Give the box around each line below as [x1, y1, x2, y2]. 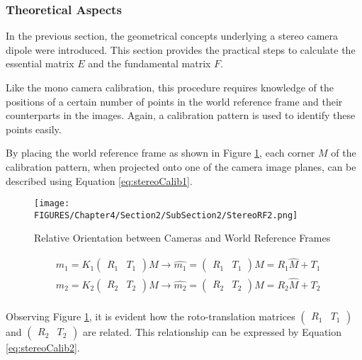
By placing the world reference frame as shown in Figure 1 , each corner [6, 145, 315, 160]
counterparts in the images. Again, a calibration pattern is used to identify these [6, 108, 356, 123]
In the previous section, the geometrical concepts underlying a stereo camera [6, 28, 339, 43]
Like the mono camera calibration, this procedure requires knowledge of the [6, 80, 334, 94]
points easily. [6, 121, 62, 136]
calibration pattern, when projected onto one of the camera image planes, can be [6, 159, 356, 174]
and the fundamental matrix [88, 56, 211, 71]
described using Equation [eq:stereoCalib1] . [6, 173, 193, 188]
